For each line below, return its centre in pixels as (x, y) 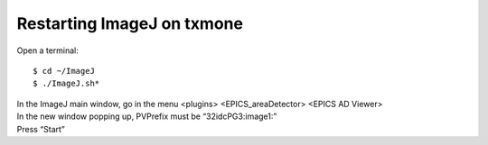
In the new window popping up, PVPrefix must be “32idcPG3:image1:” (147, 116)
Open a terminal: (47, 50)
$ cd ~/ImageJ (64, 71)
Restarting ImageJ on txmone (130, 23)
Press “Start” (41, 129)
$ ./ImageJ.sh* (66, 84)
